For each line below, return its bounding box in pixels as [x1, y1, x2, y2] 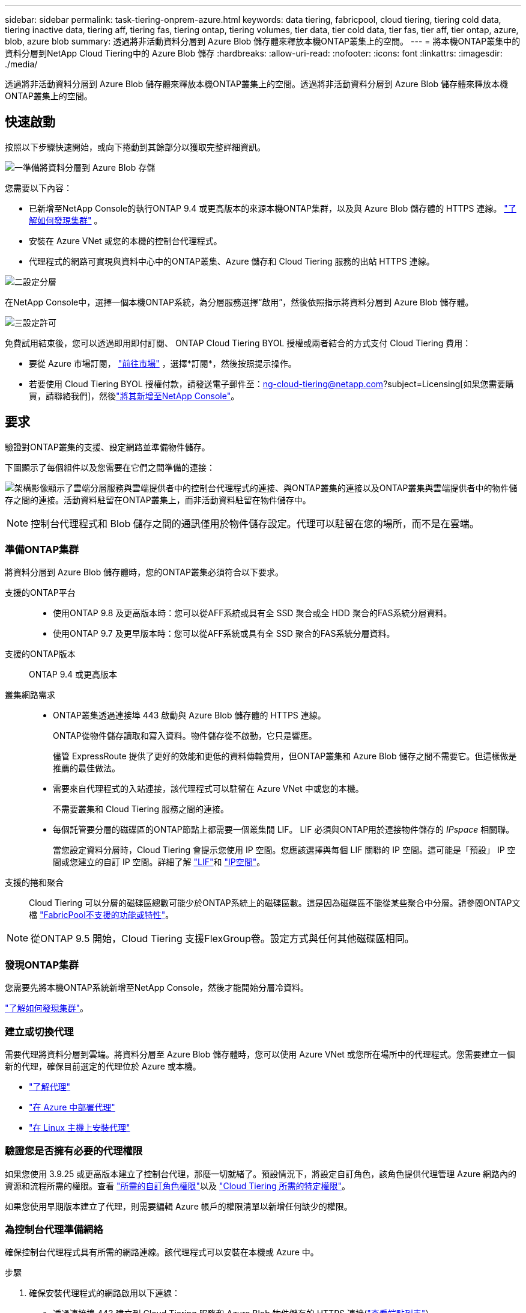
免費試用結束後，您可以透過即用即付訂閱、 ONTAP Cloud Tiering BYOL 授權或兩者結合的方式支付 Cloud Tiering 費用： [5, 337, 471, 348]
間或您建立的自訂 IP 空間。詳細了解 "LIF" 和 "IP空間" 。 [53, 857, 265, 868]
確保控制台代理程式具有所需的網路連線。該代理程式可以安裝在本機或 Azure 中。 [5, 1247, 319, 1258]
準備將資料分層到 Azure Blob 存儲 [23, 162, 156, 173]
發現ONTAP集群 [5, 958, 79, 971]
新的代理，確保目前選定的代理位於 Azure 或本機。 [5, 1060, 201, 1071]
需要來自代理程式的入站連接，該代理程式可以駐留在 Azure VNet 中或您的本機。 [53, 783, 364, 794]
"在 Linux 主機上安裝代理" [29, 1122, 130, 1133]
